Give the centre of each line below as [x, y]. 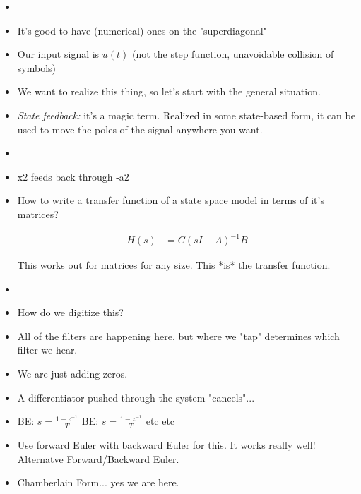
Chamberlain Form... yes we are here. [98, 482]
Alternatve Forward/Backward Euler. [98, 458]
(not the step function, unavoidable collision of [233, 54]
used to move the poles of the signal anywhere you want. [140, 129]
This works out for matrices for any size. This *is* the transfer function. [174, 265]
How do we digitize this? [70, 312]
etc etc [160, 421]
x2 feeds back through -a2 [73, 176]
